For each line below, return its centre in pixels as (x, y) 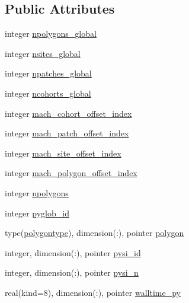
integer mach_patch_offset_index (67, 133)
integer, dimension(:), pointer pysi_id (73, 252)
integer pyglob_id (37, 213)
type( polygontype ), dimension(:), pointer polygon (94, 233)
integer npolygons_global (51, 34)
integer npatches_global (48, 73)
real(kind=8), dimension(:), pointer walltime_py (93, 292)
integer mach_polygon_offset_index (71, 173)
